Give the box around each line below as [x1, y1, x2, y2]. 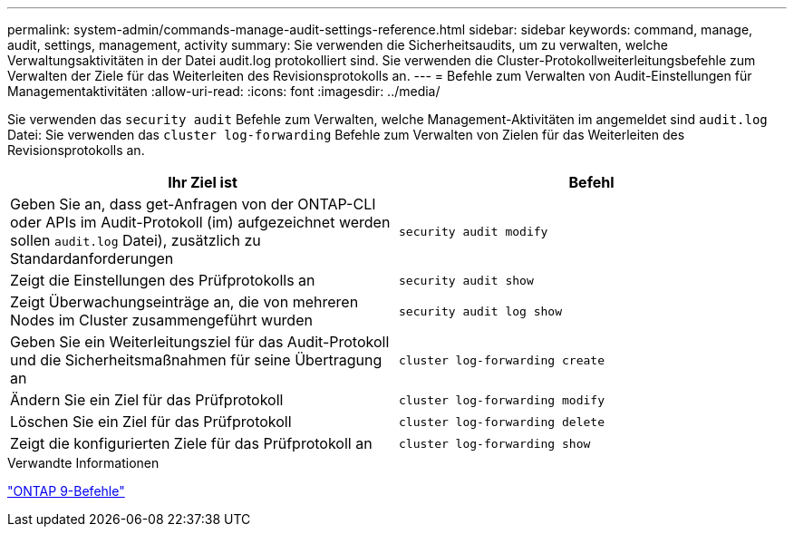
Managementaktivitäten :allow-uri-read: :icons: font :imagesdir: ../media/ [7, 83, 441, 99]
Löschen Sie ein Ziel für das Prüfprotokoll [10, 413, 292, 431]
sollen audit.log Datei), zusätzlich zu [10, 231, 261, 249]
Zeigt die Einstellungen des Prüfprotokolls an [10, 271, 315, 289]
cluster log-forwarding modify [399, 393, 605, 407]
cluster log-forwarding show [399, 436, 591, 451]
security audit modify [399, 224, 548, 238]
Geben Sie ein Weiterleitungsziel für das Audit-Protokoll [10, 333, 390, 351]
